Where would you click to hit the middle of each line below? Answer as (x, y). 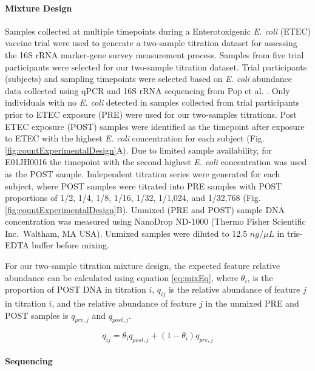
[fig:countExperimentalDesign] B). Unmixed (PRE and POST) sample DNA (145, 209)
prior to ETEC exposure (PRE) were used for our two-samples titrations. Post (151, 114)
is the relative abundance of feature (234, 289)
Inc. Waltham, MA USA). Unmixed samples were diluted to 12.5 (126, 233)
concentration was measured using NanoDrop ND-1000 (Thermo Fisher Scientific (155, 221)
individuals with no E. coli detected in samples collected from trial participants (152, 102)
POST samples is (37, 315)
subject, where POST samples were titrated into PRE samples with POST (144, 185)
